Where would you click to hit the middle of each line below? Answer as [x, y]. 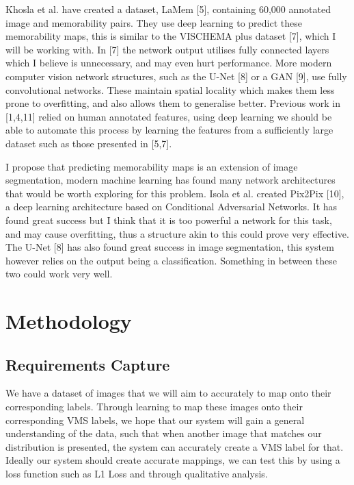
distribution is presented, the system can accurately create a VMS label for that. [175, 446]
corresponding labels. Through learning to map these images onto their [154, 407]
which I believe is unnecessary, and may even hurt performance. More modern [169, 63]
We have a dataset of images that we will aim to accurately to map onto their [168, 393]
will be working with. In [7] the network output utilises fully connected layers [167, 49]
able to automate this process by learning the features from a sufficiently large [169, 130]
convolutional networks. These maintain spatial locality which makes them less [170, 89]
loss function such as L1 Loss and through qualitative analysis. [137, 474]
